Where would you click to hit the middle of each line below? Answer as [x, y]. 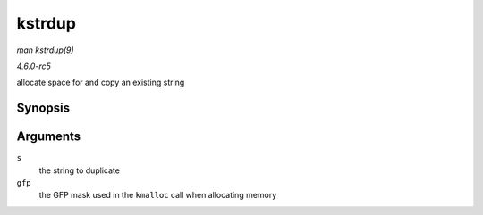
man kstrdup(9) [46, 50]
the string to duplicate [80, 170]
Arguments [49, 137]
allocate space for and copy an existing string [101, 83]
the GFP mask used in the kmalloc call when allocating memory [158, 195]
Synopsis [43, 108]
